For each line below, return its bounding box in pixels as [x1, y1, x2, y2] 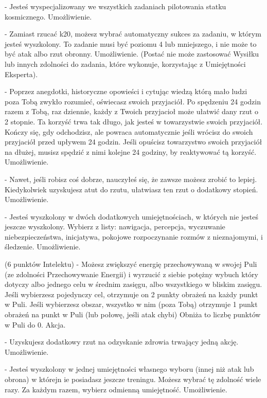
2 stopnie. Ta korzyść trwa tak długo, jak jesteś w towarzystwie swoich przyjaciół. [5, 116, 263, 126]
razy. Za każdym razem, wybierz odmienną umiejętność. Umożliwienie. [5, 384, 227, 394]
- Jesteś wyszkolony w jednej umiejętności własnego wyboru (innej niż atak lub [5, 364, 254, 374]
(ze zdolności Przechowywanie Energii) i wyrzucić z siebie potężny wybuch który [5, 268, 258, 279]
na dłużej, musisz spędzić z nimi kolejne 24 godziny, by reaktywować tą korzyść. [5, 146, 257, 157]
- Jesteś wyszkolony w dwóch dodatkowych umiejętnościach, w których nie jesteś [5, 211, 258, 222]
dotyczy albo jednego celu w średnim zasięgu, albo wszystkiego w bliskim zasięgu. [5, 279, 262, 290]
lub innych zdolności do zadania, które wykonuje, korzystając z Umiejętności [5, 58, 246, 69]
